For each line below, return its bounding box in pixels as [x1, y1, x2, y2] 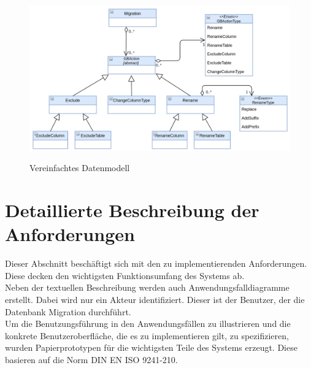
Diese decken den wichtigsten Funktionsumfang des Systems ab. [5, 269, 245, 282]
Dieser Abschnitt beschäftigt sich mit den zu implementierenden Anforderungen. [5, 257, 307, 270]
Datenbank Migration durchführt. [5, 305, 131, 318]
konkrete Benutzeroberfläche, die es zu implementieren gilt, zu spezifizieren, [5, 329, 289, 342]
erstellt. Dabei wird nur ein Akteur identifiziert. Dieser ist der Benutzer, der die [5, 293, 305, 305]
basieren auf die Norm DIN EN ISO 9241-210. [5, 353, 178, 366]
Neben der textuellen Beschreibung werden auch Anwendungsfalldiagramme [5, 281, 290, 294]
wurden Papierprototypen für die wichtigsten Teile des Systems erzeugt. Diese [5, 341, 298, 354]
